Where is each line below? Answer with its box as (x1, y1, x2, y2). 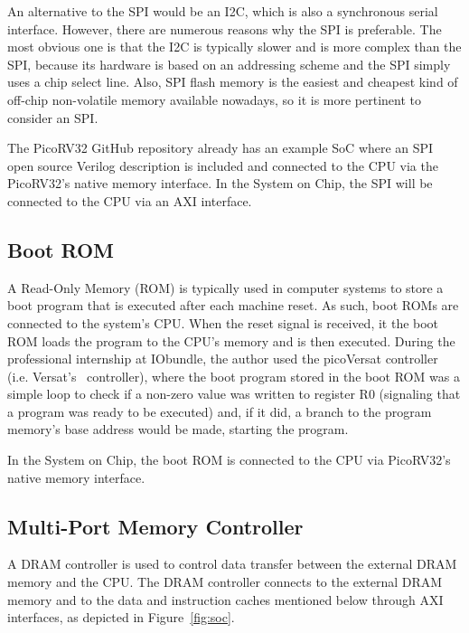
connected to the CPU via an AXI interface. (7, 191, 252, 210)
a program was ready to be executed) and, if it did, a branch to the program (7, 402, 432, 420)
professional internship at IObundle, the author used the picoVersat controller (7, 349, 438, 368)
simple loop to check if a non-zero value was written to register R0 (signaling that (7, 384, 461, 403)
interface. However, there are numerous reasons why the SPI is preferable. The (7, 19, 442, 38)
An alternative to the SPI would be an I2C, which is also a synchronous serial (7, 2, 438, 20)
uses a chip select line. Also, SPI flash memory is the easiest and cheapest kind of (7, 72, 458, 91)
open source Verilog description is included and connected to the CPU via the (7, 156, 438, 175)
